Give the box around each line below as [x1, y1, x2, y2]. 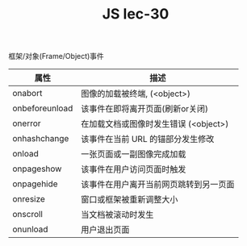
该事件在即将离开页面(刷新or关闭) [80, 103, 208, 115]
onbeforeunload [12, 102, 73, 114]
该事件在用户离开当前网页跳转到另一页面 [80, 179, 235, 190]
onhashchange [12, 133, 69, 144]
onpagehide [12, 178, 58, 190]
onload [12, 148, 39, 160]
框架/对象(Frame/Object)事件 [8, 52, 105, 61]
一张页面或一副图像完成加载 [80, 148, 186, 160]
